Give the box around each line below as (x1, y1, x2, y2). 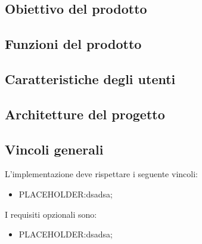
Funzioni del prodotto (5, 35, 142, 53)
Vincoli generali (5, 140, 104, 158)
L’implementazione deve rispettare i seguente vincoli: (5, 168, 198, 180)
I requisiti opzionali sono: (5, 208, 97, 220)
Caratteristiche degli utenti (5, 69, 176, 88)
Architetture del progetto (5, 104, 165, 123)
